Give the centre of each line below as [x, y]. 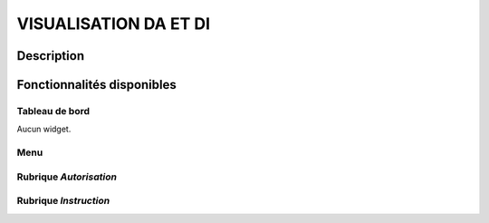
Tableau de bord [53, 111]
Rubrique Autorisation [67, 177]
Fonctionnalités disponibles [96, 85]
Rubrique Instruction [63, 201]
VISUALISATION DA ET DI [114, 24]
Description [51, 56]
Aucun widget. [44, 129]
